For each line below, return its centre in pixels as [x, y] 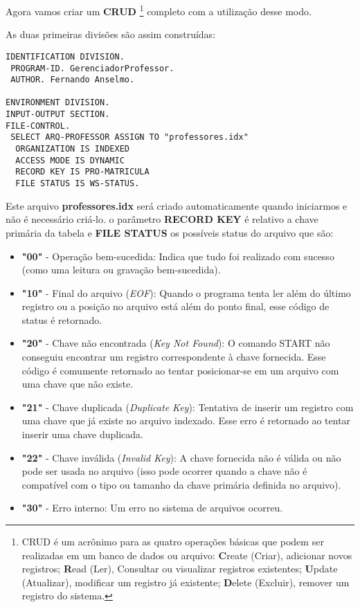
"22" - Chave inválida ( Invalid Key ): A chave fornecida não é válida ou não [181, 457]
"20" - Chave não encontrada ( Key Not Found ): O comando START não [176, 343]
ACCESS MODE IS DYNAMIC [70, 160]
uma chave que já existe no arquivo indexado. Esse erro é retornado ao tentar [186, 420]
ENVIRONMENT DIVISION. [58, 103]
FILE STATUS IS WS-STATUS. [78, 184]
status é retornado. [62, 319]
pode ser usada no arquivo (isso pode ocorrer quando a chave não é [164, 471]
